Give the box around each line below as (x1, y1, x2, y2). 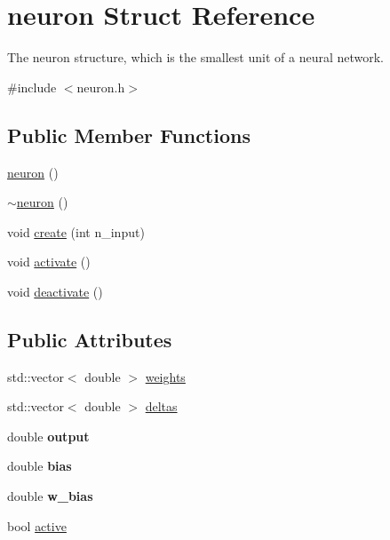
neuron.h (76, 77, 125, 96)
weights (145, 367, 186, 385)
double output (7, 426, 90, 445)
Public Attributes (7, 325, 172, 353)
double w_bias (7, 487, 93, 505)
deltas (145, 397, 178, 416)
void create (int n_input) (7, 222, 145, 241)
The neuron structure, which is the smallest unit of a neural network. (7, 48, 385, 67)
